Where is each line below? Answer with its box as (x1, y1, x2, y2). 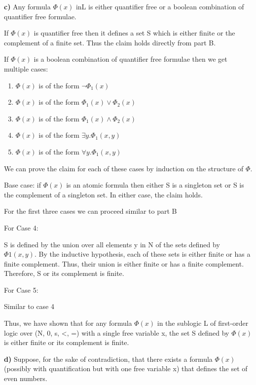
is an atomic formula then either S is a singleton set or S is (66, 180, 244, 190)
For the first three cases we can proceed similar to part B (4, 206, 177, 216)
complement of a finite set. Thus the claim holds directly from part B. (4, 37, 216, 47)
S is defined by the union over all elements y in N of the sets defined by (4, 239, 220, 249)
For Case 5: (4, 284, 38, 295)
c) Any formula (4, 1, 51, 11)
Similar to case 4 (4, 301, 54, 311)
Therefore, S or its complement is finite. (4, 268, 124, 278)
